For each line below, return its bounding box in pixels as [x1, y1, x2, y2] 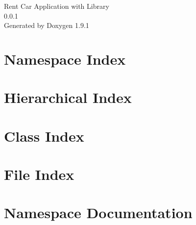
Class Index [4, 125, 84, 146]
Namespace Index [4, 49, 126, 69]
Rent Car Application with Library [4, 1, 109, 11]
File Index [4, 164, 74, 184]
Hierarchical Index [4, 87, 132, 107]
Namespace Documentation [4, 202, 193, 223]
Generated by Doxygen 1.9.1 [4, 20, 89, 30]
